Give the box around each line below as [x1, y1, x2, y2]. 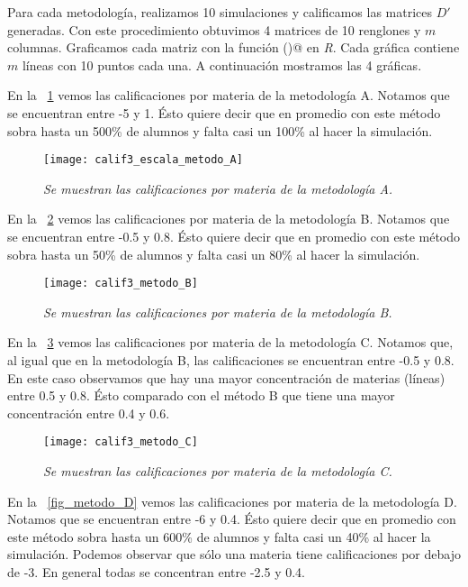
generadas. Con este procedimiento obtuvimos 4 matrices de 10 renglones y [7, 20, 421, 39]
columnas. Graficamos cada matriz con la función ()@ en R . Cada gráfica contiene [7, 38, 460, 57]
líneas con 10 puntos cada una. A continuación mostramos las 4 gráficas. [22, 55, 422, 74]
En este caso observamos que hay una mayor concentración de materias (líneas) [7, 368, 445, 387]
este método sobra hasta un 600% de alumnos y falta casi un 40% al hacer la [7, 527, 431, 546]
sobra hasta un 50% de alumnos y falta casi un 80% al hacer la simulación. [7, 244, 420, 263]
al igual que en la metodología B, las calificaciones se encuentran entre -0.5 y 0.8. [7, 351, 454, 370]
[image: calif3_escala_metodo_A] [43, 153, 243, 167]
